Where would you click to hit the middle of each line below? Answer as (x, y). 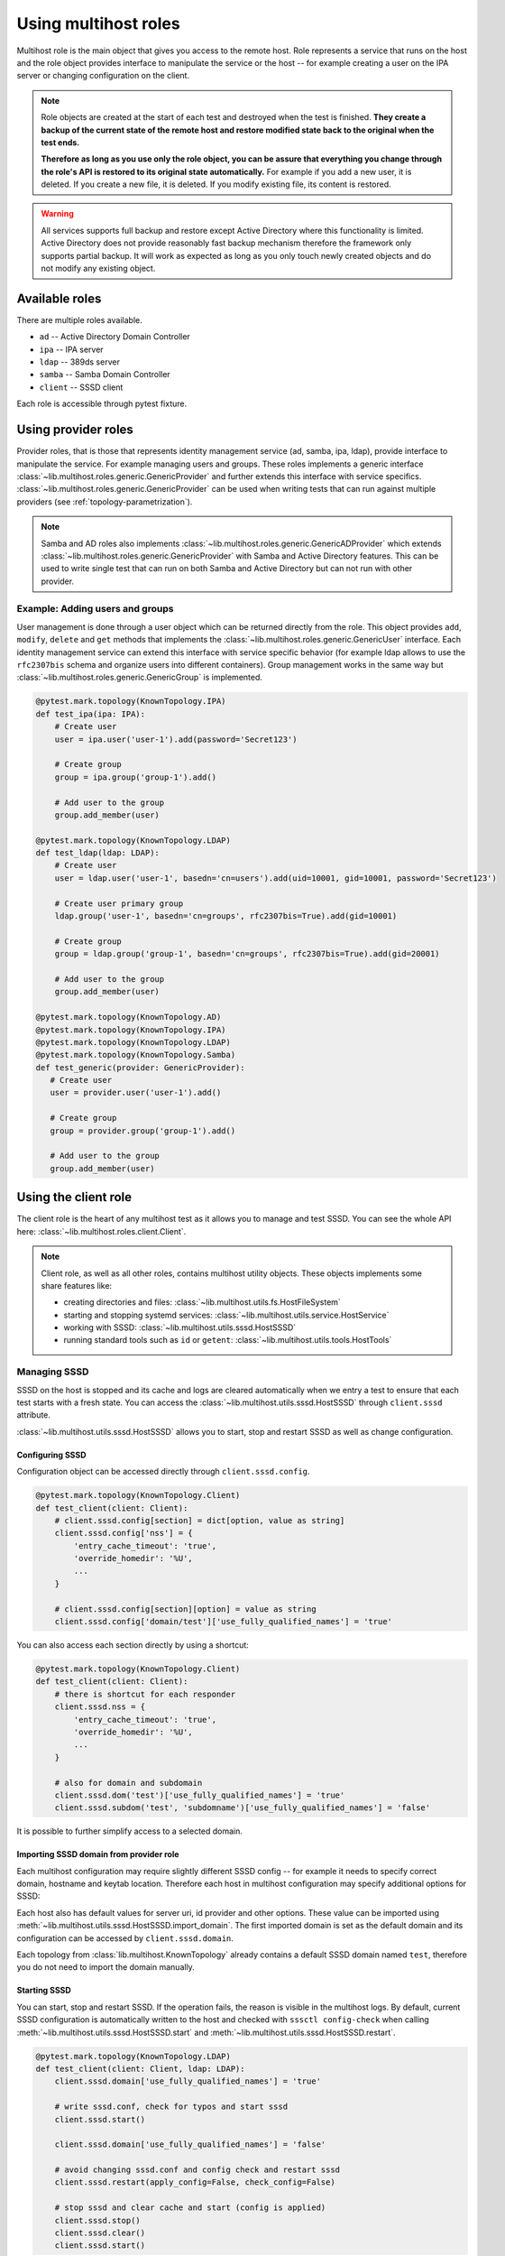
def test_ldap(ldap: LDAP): (97, 853)
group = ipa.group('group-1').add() (135, 777)
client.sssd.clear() (100, 2233)
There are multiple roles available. (80, 319)
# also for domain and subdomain (129, 1783)
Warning (57, 214)
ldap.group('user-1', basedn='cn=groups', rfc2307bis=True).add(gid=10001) (226, 916)
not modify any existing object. (98, 268)
